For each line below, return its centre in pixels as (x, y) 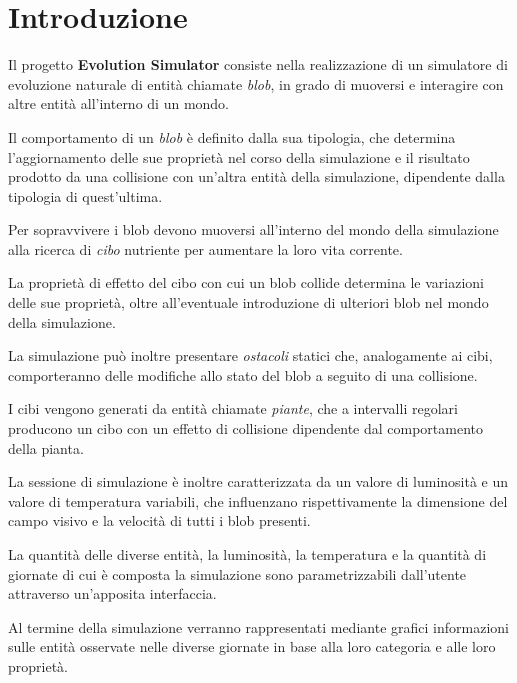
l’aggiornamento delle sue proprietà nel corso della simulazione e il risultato (239, 156)
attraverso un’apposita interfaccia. (112, 593)
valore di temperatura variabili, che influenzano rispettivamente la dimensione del (258, 500)
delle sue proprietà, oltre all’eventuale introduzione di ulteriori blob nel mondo (248, 302)
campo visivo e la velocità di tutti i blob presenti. (159, 520)
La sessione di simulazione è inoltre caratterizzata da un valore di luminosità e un (258, 481)
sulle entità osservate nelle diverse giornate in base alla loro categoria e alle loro (252, 646)
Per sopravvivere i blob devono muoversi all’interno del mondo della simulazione (253, 229)
